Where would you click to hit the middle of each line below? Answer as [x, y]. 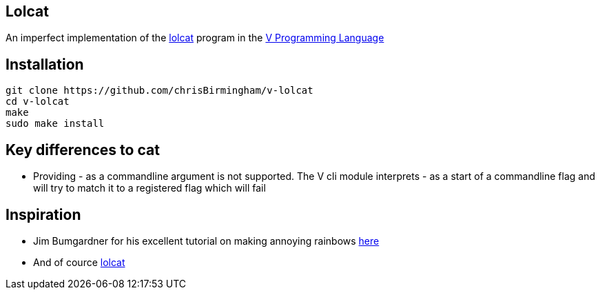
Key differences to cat [83, 150]
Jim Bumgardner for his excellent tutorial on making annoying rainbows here [206, 241]
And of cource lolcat [79, 262]
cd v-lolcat [38, 102]
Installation [45, 64]
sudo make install [55, 124]
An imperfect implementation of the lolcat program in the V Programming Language [195, 38]
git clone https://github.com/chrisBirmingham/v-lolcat [159, 91]
